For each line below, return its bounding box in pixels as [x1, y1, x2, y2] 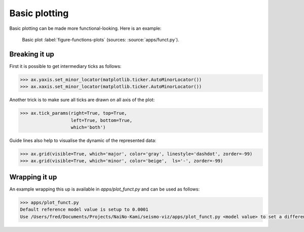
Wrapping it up [9, 172, 57, 181]
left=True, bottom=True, [70, 117, 133, 123]
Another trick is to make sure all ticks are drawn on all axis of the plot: [9, 97, 155, 103]
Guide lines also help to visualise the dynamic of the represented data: [9, 137, 157, 144]
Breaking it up [9, 50, 54, 58]
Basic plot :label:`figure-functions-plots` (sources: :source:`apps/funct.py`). [22, 36, 179, 42]
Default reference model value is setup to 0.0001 [20, 207, 149, 212]
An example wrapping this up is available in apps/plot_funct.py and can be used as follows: [9, 186, 200, 192]
